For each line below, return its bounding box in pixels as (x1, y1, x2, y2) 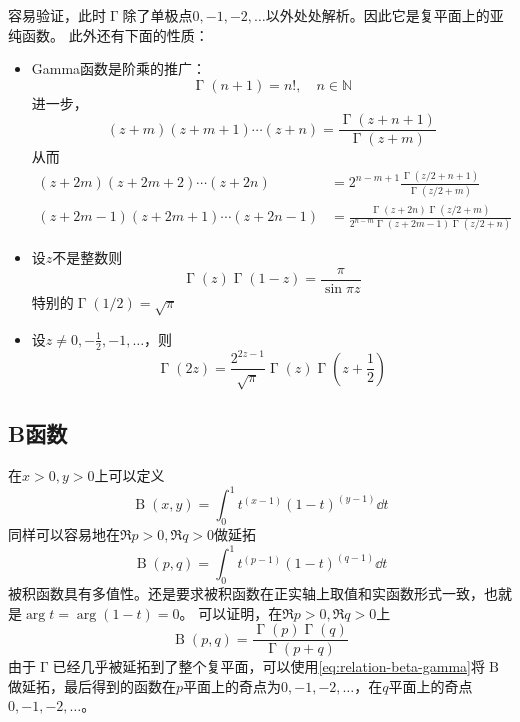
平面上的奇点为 (183, 675, 282, 696)
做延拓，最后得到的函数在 (8, 675, 176, 696)
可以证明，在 (198, 602, 283, 623)
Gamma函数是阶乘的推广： (31, 58, 207, 79)
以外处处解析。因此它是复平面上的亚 (265, 5, 504, 25)
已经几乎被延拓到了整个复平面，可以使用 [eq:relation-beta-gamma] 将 (52, 656, 485, 677)
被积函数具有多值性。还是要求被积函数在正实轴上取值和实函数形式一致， (8, 582, 484, 603)
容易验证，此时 (8, 5, 106, 25)
